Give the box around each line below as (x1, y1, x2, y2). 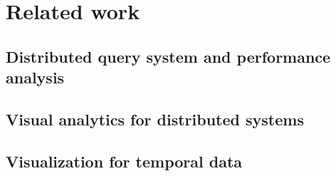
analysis (6, 66, 65, 88)
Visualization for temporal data (6, 150, 243, 172)
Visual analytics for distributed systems (6, 108, 304, 130)
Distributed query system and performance (6, 45, 331, 67)
